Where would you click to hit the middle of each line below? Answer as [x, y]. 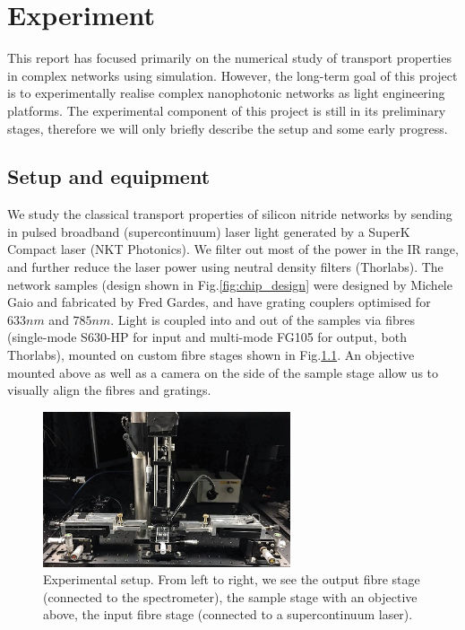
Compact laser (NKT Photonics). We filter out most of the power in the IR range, [233, 249]
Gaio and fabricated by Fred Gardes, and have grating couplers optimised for [219, 302]
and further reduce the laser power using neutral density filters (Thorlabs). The [225, 267]
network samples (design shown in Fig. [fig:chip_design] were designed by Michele [230, 284]
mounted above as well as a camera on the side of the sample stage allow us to [223, 372]
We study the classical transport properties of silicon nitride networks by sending [230, 214]
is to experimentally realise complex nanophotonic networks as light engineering [226, 93]
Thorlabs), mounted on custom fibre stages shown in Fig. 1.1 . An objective [211, 355]
